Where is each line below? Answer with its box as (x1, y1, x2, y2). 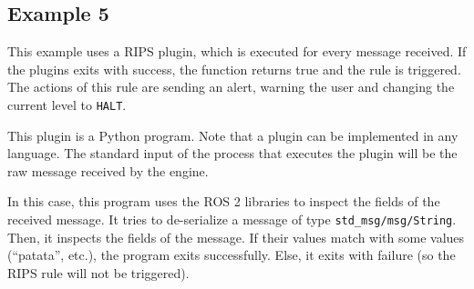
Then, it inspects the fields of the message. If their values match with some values (7, 227, 465, 246)
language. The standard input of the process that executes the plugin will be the (7, 144, 458, 163)
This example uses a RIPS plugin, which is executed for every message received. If (7, 42, 467, 61)
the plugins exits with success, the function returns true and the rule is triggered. (7, 59, 461, 78)
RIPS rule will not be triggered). (7, 263, 190, 282)
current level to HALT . (7, 95, 127, 114)
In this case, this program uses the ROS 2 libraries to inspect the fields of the (7, 192, 440, 211)
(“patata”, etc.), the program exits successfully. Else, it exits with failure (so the (7, 245, 456, 264)
